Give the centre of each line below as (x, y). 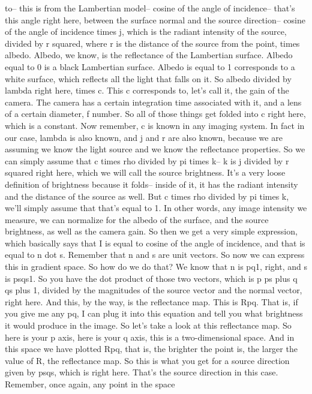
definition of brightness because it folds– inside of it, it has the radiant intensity (151, 184)
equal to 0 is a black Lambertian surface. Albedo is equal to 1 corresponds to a (150, 66)
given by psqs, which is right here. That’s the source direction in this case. (142, 372)
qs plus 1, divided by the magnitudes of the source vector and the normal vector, (154, 290)
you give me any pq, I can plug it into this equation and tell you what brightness (154, 313)
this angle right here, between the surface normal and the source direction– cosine (155, 19)
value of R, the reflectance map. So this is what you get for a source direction (147, 360)
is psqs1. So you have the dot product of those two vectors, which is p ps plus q (151, 278)
